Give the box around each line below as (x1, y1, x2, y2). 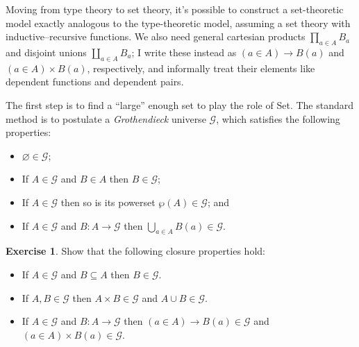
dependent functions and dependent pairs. (6, 74, 184, 89)
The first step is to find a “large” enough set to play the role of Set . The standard (6, 97, 354, 112)
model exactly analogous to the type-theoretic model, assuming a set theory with (6, 15, 351, 30)
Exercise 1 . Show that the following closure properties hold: (6, 244, 265, 258)
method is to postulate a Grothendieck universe (6, 111, 206, 126)
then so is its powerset (60, 194, 156, 209)
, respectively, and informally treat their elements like (87, 60, 315, 75)
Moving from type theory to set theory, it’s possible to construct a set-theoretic (6, 2, 344, 16)
